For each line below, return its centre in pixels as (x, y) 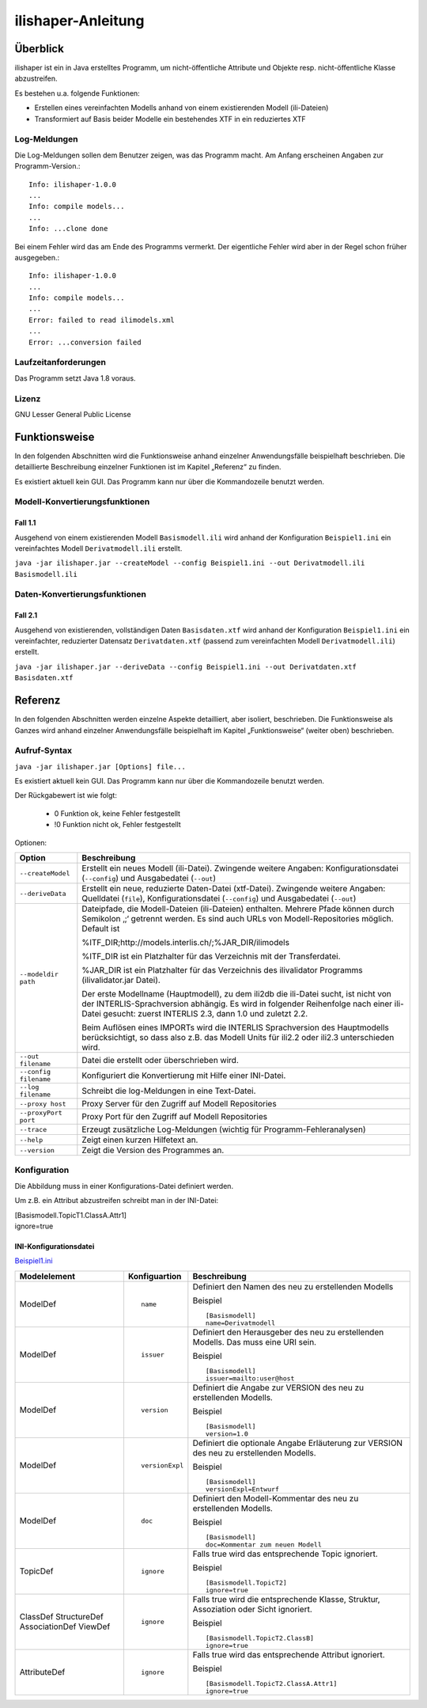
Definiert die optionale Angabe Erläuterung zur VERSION (298, 1443)
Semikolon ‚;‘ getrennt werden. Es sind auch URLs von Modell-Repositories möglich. (238, 919)
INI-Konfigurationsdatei (55, 1246)
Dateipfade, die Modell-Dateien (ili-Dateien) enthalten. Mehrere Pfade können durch (238, 909)
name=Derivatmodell (240, 1323)
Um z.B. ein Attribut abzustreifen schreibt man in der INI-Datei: (117, 1201)
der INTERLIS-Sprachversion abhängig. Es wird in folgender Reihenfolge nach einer (237, 1004)
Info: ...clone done (68, 229)
